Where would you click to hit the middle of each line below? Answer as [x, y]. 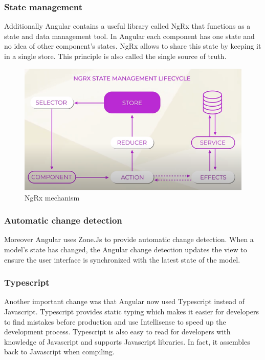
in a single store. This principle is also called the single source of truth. [115, 56]
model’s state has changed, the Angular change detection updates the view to [126, 249]
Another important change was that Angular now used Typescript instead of [124, 301]
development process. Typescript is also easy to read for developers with [117, 332]
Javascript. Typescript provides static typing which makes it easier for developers [131, 311]
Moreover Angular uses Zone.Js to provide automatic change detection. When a [129, 239]
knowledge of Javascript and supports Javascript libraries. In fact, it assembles [127, 341]
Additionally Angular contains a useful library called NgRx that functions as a [127, 26]
